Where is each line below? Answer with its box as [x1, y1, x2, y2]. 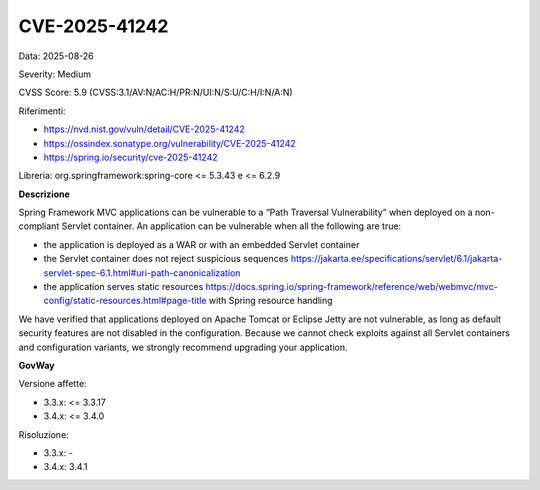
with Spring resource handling [208, 295, 334, 307]
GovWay [18, 359, 55, 371]
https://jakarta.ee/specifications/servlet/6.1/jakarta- [290, 253, 503, 265]
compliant [18, 220, 60, 232]
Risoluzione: [18, 428, 69, 440]
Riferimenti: [18, 105, 66, 117]
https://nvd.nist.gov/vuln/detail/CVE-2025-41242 [43, 123, 245, 135]
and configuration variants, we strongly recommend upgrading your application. [18, 341, 348, 353]
